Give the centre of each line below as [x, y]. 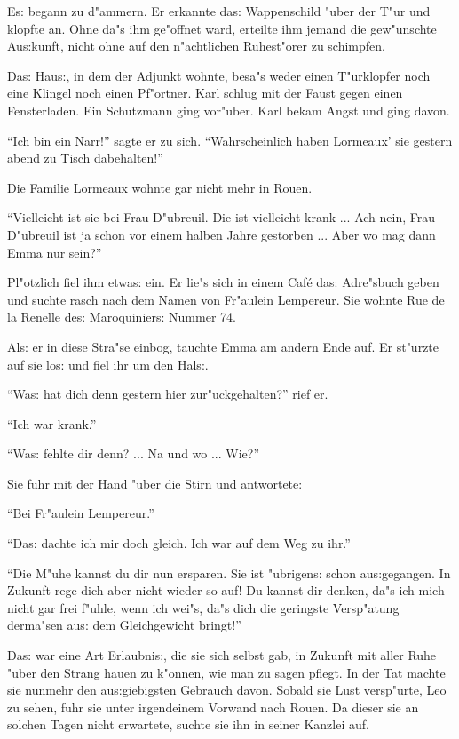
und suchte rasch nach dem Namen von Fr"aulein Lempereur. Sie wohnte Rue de [226, 299]
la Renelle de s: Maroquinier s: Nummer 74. [122, 317]
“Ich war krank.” [52, 423]
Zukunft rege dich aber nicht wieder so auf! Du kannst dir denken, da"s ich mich [226, 590]
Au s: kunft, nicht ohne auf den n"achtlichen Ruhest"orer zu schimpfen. [196, 46]
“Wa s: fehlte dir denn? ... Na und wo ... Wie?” [134, 453]
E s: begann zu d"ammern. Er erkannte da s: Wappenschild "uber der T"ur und [219, 11]
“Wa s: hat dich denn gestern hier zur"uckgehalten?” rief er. [168, 394]
